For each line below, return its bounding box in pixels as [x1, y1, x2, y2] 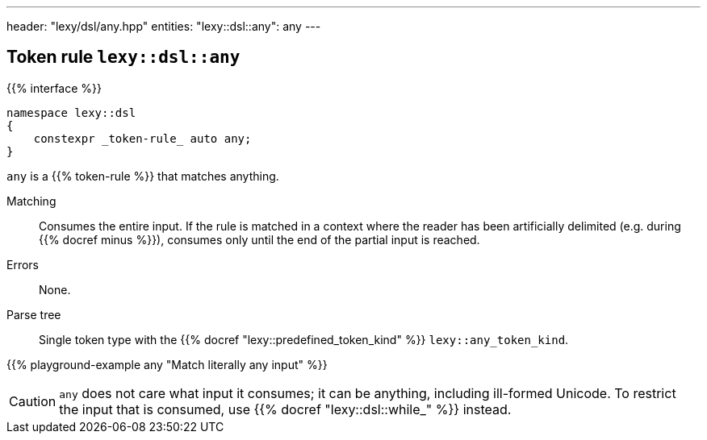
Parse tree [6, 307, 61, 322]
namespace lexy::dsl [6, 106, 136, 119]
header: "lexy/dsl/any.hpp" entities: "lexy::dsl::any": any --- [6, 19, 321, 33]
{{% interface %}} [6, 81, 102, 95]
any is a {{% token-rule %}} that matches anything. [6, 168, 279, 183]
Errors [6, 257, 39, 272]
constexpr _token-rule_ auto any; [33, 131, 252, 145]
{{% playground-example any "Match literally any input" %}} [6, 357, 328, 372]
